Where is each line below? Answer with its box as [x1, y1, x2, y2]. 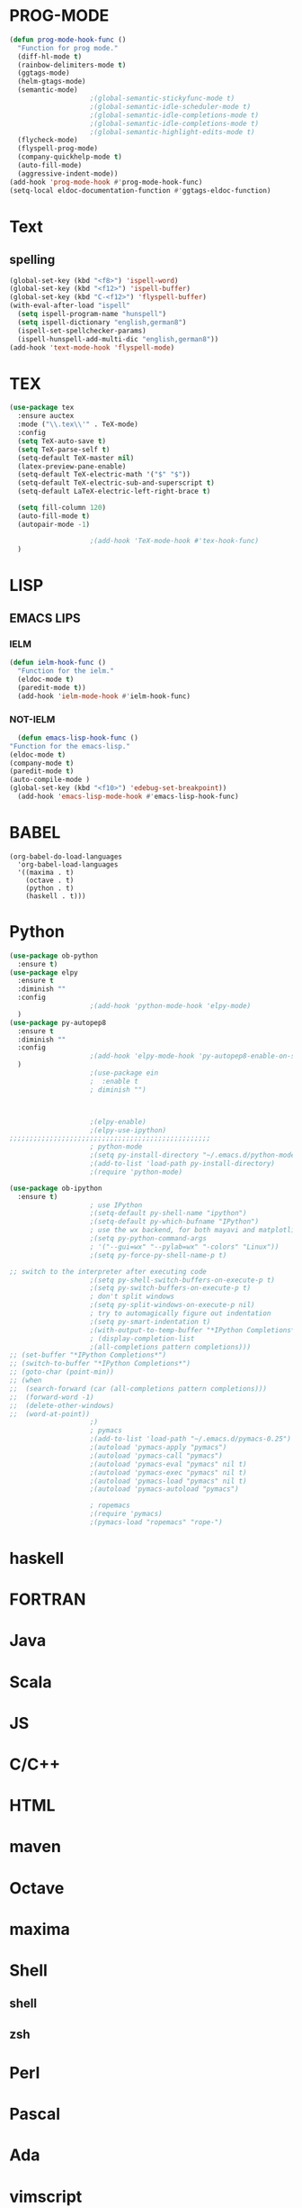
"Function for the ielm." [17, 667, 115, 676]
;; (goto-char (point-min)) [9, 1368, 115, 1377]
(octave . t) [25, 876, 75, 885]
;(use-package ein [89, 1068, 159, 1077]
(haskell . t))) [25, 891, 87, 901]
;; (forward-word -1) [9, 1393, 94, 1402]
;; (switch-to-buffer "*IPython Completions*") [9, 1359, 191, 1368]
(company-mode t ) [9, 759, 75, 768]
